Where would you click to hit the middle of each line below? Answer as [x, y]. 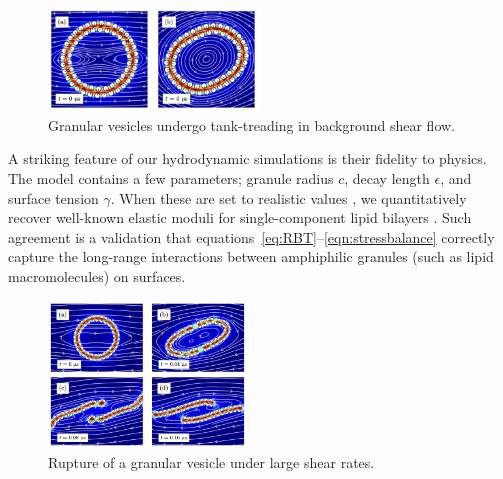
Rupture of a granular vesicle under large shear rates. [211, 461]
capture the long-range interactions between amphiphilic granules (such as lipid [251, 256]
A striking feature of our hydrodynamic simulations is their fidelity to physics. [247, 158]
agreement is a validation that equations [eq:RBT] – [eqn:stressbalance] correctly [251, 236]
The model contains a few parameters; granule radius [171, 178]
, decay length [387, 178]
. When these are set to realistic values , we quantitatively [288, 197]
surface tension [53, 197]
